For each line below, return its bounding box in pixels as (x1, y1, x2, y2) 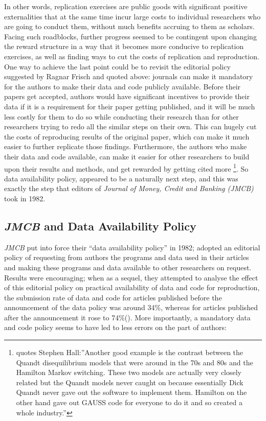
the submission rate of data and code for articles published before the (4, 292, 222, 302)
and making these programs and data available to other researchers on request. (4, 262, 252, 272)
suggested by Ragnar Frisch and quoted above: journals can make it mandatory (4, 71, 253, 82)
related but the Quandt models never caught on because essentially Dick (16, 377, 243, 387)
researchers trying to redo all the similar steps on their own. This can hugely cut (4, 121, 257, 132)
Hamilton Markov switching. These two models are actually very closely (16, 367, 242, 378)
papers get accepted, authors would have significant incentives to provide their (4, 91, 250, 102)
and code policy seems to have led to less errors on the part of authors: (4, 322, 227, 333)
